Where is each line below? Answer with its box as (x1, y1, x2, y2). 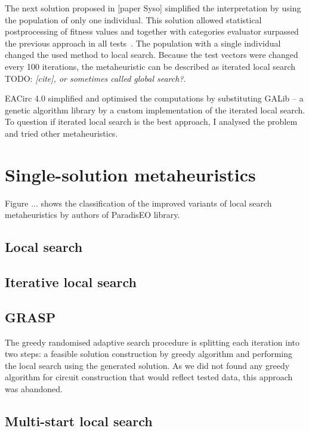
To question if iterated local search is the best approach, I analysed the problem (5, 115, 298, 128)
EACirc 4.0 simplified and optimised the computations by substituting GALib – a (5, 92, 304, 104)
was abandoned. (5, 382, 63, 395)
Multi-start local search (5, 411, 153, 430)
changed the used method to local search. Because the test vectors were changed (5, 48, 298, 61)
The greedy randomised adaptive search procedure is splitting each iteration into (5, 335, 300, 348)
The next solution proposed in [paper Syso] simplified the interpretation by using (5, 2, 301, 14)
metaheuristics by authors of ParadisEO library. (5, 208, 180, 221)
